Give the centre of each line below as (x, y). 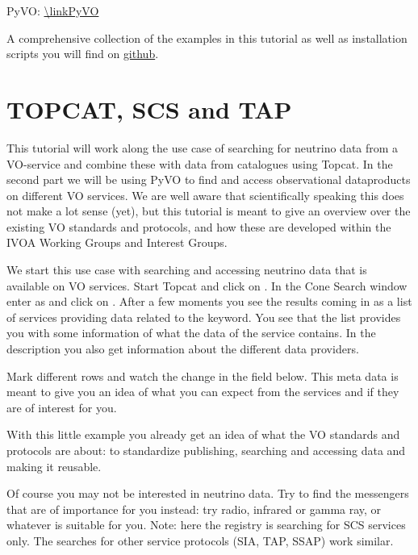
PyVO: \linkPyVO (53, 10)
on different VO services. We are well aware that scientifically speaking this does (205, 195)
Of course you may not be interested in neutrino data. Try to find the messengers (208, 493)
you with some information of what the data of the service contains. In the (191, 333)
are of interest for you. (62, 407)
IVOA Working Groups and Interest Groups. (117, 242)
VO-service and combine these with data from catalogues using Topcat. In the (200, 163)
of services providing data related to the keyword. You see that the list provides (204, 317)
